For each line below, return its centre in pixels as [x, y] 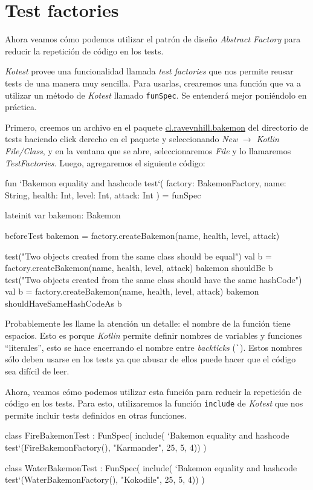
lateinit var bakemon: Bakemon [63, 215]
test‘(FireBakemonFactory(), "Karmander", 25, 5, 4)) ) [106, 447]
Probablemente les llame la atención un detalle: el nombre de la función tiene [148, 323]
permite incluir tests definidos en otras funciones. [96, 415]
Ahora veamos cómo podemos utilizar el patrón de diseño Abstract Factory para [153, 39]
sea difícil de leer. [37, 371]
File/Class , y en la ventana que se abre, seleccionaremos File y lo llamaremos [148, 150]
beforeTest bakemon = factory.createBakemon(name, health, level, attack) [142, 235]
